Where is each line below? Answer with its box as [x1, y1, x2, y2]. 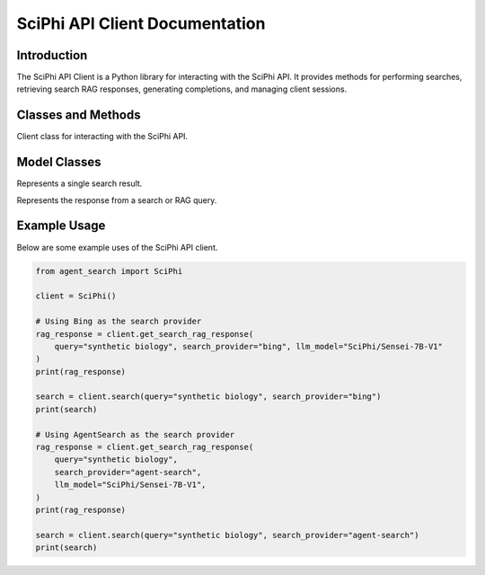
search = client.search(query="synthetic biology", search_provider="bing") [35, 392, 382, 402]
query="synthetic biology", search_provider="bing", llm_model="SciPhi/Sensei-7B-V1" [54, 341, 444, 351]
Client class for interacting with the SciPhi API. [16, 131, 189, 142]
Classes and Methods [16, 108, 141, 123]
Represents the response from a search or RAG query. [16, 194, 217, 206]
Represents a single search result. [16, 178, 143, 189]
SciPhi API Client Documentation [16, 13, 266, 33]
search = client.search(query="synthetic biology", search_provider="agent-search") [35, 530, 419, 540]
